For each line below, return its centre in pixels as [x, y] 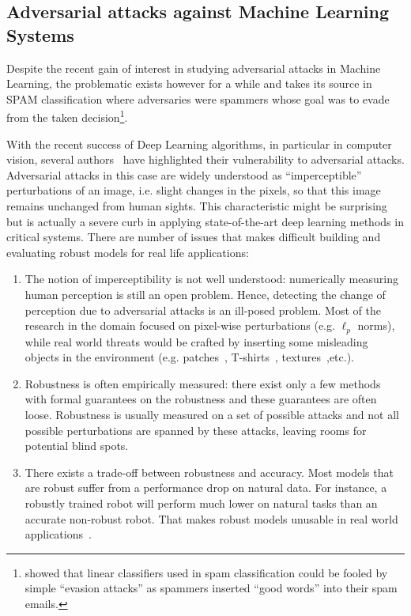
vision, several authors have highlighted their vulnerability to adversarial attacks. [205, 159]
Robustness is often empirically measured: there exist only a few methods [203, 383]
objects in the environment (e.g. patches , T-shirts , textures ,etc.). [190, 357]
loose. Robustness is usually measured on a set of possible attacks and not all [212, 414]
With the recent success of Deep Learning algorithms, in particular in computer [199, 144]
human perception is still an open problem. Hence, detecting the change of [205, 294]
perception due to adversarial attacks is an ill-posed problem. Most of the [203, 310]
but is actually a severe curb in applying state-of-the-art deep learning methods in [205, 221]
